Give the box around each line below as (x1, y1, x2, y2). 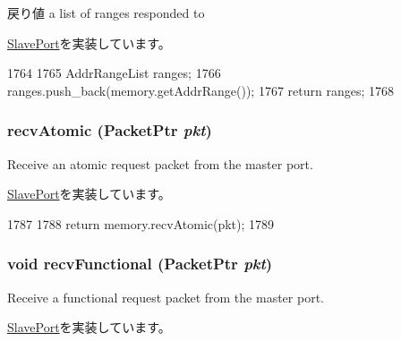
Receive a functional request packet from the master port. (7, 287, 324, 306)
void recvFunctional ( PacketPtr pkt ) (7, 252, 273, 275)
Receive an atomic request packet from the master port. (7, 154, 313, 173)
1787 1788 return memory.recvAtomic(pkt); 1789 (7, 214, 275, 233)
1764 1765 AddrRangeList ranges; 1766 (7, 64, 221, 82)
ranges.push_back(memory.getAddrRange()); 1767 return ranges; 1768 (7, 81, 394, 99)
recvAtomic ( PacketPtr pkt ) (7, 119, 212, 141)
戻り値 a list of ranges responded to (7, 4, 205, 21)
